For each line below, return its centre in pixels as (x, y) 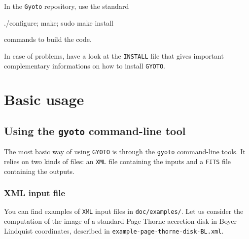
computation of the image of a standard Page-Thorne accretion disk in (111, 221)
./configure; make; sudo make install (59, 22)
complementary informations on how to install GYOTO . (85, 65)
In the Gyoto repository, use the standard (67, 6)
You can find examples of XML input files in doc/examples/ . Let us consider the (124, 211)
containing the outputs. (39, 171)
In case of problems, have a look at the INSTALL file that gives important (114, 55)
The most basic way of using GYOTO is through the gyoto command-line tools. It (125, 152)
